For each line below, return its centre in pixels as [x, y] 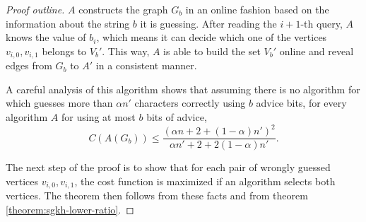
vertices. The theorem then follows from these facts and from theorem [157, 195]
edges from [29, 65]
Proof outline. [35, 9]
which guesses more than [59, 103]
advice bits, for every [301, 103]
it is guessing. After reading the [208, 23]
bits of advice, [177, 117]
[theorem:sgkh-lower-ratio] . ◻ [70, 209]
